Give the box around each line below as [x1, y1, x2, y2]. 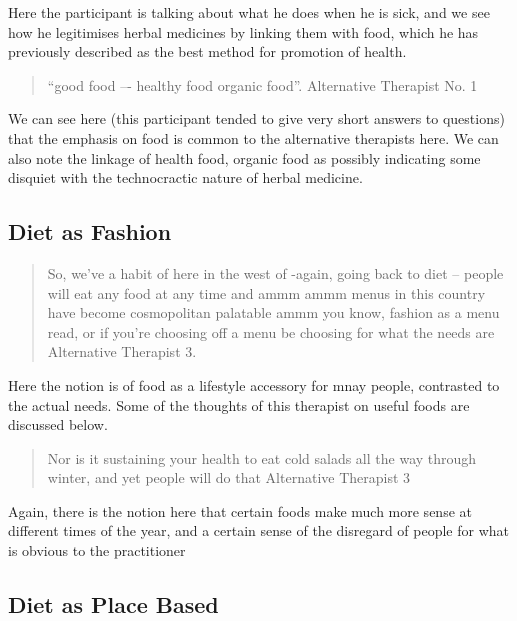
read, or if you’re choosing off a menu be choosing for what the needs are [47, 321, 495, 342]
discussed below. [8, 414, 108, 435]
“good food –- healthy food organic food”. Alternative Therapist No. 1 [47, 74, 478, 95]
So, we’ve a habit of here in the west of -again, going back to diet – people [47, 262, 504, 283]
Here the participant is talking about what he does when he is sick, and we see [8, 2, 490, 22]
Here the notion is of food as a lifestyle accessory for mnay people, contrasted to [8, 374, 500, 395]
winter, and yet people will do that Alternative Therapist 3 [47, 467, 411, 488]
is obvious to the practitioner [8, 540, 186, 561]
